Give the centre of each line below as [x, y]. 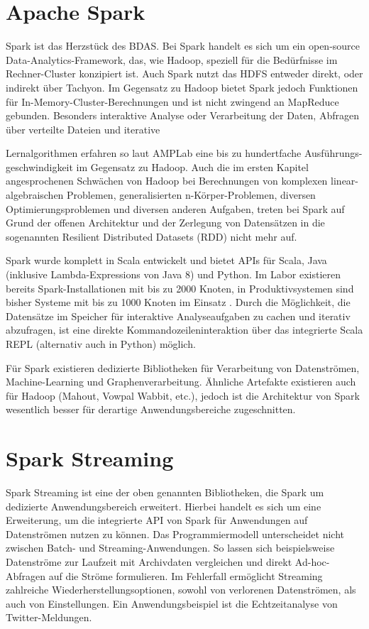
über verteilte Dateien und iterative [83, 129]
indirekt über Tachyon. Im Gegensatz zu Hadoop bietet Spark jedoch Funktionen [182, 87]
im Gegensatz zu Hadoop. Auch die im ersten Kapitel [192, 166]
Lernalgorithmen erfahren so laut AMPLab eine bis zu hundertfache [154, 153]
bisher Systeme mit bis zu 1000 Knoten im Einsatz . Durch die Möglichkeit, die [178, 302]
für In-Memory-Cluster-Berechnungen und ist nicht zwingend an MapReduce [172, 101]
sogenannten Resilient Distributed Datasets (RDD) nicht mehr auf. [152, 236]
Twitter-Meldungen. [49, 617]
